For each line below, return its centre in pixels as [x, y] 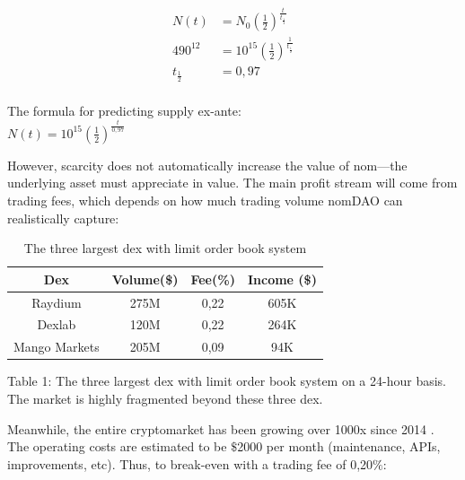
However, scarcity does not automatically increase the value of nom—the [207, 165]
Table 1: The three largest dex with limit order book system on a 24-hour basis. [227, 381]
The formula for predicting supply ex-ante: [124, 110]
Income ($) [282, 279]
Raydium [57, 302]
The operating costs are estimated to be [117, 446]
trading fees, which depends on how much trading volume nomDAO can [205, 200]
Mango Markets [57, 347]
